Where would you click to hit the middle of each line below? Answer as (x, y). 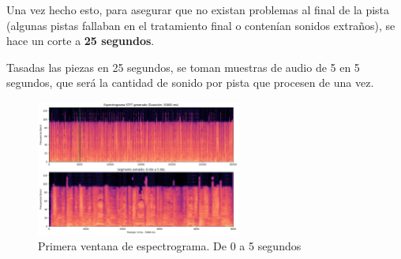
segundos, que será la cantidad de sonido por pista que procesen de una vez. (190, 83)
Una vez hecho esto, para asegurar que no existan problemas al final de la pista (198, 9)
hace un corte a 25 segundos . (81, 41)
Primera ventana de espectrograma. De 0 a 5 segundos (170, 246)
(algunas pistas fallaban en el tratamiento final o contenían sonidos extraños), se (201, 25)
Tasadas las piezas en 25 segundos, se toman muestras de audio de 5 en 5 (183, 67)
